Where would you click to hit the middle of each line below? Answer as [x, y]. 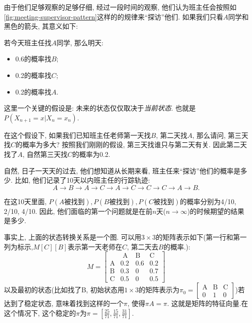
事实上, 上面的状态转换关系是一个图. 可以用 [73, 237]
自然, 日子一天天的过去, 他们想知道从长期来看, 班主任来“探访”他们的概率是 [122, 170]
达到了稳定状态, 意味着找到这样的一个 [64, 303]
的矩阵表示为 [159, 290]
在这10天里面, [25, 201]
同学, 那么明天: [80, 42]
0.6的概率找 [33, 59]
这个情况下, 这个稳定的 [40, 313]
